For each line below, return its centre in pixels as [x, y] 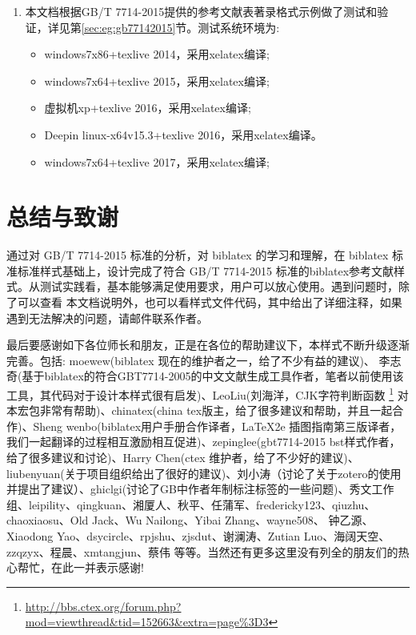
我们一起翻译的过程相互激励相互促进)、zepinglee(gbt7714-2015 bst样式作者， [204, 442]
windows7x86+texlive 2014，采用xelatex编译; [157, 54]
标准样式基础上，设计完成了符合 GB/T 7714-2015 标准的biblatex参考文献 [206, 270]
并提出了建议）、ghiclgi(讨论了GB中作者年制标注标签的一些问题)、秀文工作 [200, 489]
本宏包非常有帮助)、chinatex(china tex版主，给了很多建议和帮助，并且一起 [200, 410]
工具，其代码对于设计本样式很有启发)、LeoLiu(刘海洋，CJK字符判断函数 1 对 [208, 394]
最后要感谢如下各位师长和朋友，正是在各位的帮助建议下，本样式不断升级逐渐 [208, 345]
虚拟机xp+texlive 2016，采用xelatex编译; [148, 108]
